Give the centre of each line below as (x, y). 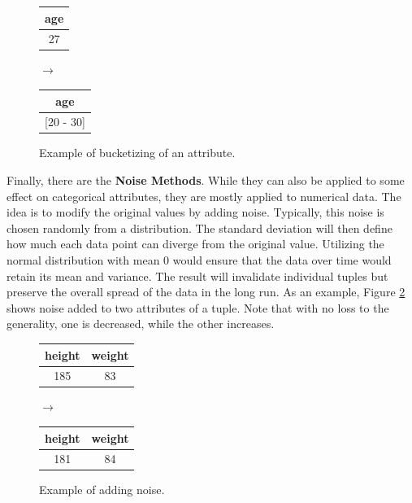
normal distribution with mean (83, 260)
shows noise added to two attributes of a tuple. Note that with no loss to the (198, 307)
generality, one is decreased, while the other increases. (141, 324)
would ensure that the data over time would (282, 260)
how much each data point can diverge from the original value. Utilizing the (195, 244)
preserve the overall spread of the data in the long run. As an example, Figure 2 (206, 292)
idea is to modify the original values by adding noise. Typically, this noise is (195, 212)
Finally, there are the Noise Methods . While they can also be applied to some (206, 180)
